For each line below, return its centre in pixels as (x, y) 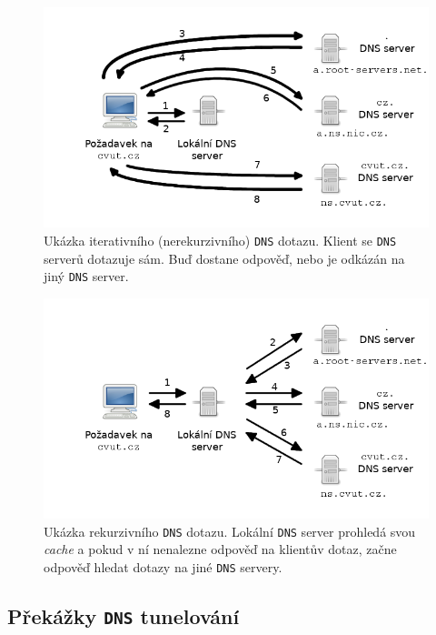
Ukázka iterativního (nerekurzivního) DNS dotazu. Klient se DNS (220, 240)
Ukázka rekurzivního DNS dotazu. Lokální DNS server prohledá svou (230, 531)
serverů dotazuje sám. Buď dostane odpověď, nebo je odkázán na (224, 258)
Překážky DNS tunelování (124, 615)
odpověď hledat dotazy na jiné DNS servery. (163, 566)
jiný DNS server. (86, 276)
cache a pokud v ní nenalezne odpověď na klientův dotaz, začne (220, 549)
